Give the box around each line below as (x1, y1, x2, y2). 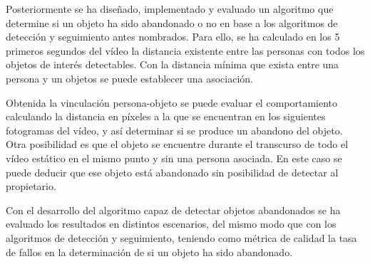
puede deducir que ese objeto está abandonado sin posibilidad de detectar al (6, 164, 339, 179)
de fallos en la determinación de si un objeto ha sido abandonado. (6, 244, 293, 259)
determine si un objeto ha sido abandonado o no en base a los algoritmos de (6, 15, 338, 30)
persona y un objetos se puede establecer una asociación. (6, 70, 253, 85)
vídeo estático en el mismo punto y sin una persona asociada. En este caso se (6, 150, 342, 165)
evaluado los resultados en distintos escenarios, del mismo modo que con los (6, 216, 336, 231)
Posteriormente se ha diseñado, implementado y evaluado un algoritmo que (6, 1, 334, 16)
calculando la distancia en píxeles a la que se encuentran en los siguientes (6, 109, 326, 124)
